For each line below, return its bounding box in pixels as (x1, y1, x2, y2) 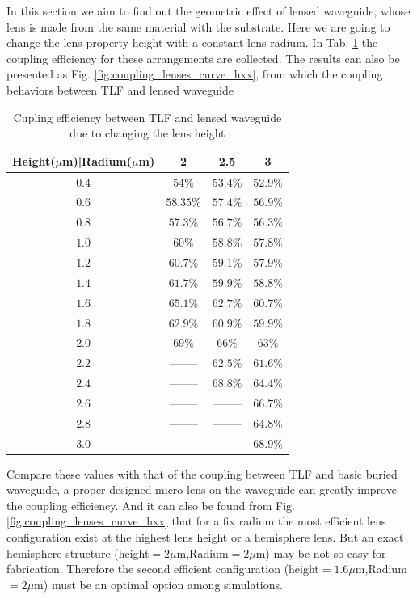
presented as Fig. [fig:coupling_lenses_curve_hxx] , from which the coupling (6, 65, 383, 82)
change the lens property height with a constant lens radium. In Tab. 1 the (6, 34, 378, 51)
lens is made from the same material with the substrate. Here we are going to (6, 18, 390, 35)
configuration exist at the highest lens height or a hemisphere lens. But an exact (6, 529, 404, 546)
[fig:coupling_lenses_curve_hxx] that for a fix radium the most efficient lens (6, 513, 386, 529)
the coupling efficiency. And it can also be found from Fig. (6, 496, 295, 513)
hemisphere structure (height (6, 544, 150, 561)
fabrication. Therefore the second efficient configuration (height (6, 560, 319, 577)
